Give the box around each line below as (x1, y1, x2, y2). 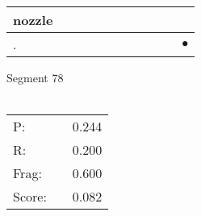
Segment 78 (6, 69, 64, 85)
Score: (13, 187, 47, 206)
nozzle (13, 10, 53, 29)
